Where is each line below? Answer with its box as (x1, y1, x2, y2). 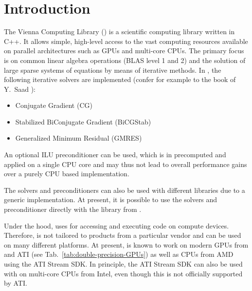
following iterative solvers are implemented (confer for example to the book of (4, 74, 236, 84)
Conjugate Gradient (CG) (15, 100, 92, 110)
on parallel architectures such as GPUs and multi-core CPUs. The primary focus (4, 45, 244, 56)
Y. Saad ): (4, 83, 36, 94)
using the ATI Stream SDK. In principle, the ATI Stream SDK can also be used (4, 259, 243, 269)
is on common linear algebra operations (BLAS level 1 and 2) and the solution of (4, 55, 246, 65)
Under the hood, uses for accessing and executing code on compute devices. (4, 220, 229, 230)
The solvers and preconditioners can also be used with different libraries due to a (4, 185, 245, 195)
